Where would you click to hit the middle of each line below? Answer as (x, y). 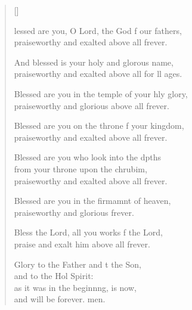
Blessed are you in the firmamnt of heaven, (92, 201)
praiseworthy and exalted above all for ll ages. (98, 74)
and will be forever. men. (60, 299)
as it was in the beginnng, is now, (75, 287)
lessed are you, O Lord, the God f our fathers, (98, 30)
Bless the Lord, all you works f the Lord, (88, 232)
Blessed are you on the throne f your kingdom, (99, 125)
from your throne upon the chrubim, (80, 168)
